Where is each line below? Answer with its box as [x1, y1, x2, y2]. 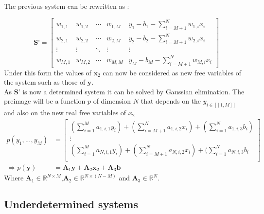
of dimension [93, 96, 131, 106]
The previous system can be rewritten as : [4, 1, 129, 11]
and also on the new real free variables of [4, 107, 126, 118]
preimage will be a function [4, 96, 86, 106]
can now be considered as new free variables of [103, 67, 242, 77]
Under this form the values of [4, 67, 91, 77]
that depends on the [141, 96, 201, 106]
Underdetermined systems [4, 196, 139, 212]
